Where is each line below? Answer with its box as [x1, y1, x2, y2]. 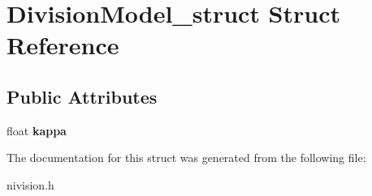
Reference [6, 28, 119, 62]
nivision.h [6, 176, 54, 193]
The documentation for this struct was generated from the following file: [6, 149, 366, 166]
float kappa [6, 121, 67, 138]
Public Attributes [6, 83, 158, 109]
